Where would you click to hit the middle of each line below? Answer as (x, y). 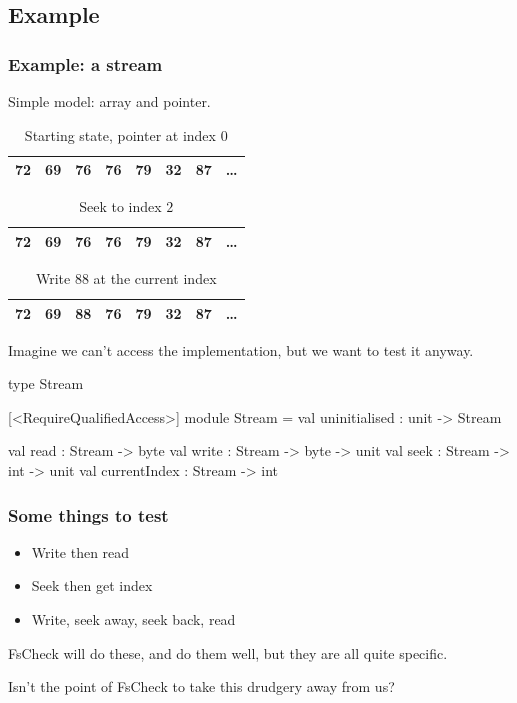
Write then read (80, 551)
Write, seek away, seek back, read (133, 619)
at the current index (155, 277)
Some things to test (88, 514)
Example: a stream (85, 63)
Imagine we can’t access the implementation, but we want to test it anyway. (241, 349)
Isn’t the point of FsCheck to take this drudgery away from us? (201, 686)
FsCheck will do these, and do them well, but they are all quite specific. (228, 652)
